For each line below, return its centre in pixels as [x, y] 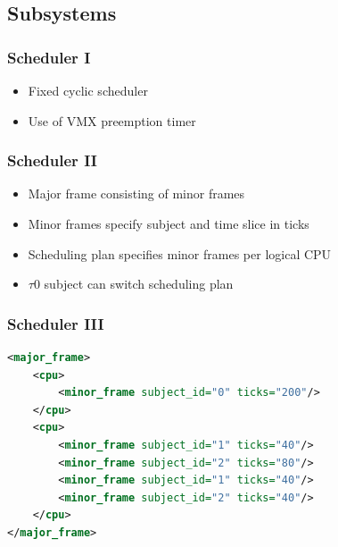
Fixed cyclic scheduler [88, 90]
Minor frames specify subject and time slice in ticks [169, 223]
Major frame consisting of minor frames [136, 194]
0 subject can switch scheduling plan [133, 284]
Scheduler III [56, 323]
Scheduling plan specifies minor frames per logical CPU [180, 253]
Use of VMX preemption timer [112, 120]
